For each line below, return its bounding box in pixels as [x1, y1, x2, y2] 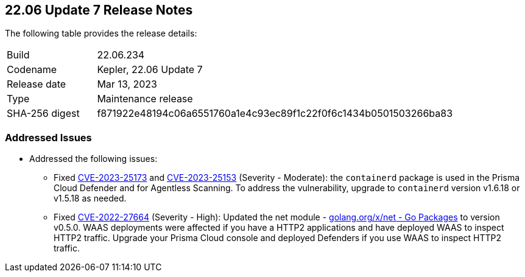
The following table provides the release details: [5, 28, 197, 39]
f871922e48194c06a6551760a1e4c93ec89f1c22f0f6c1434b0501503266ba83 [97, 107, 453, 120]
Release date [7, 78, 66, 91]
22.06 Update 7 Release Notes [5, 2, 193, 18]
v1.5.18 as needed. [54, 193, 127, 204]
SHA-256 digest [7, 107, 80, 120]
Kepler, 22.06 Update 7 [97, 63, 203, 76]
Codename [7, 63, 57, 76]
